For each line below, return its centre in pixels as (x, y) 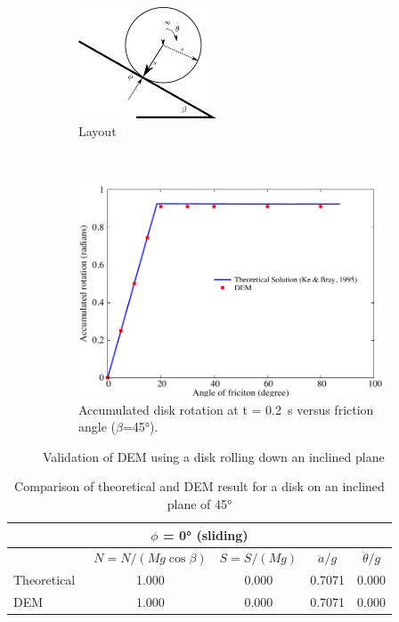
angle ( (97, 427)
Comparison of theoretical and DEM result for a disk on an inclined (199, 486)
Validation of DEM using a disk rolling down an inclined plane (214, 456)
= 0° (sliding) (206, 534)
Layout (98, 131)
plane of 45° (199, 504)
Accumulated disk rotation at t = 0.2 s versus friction (226, 409)
